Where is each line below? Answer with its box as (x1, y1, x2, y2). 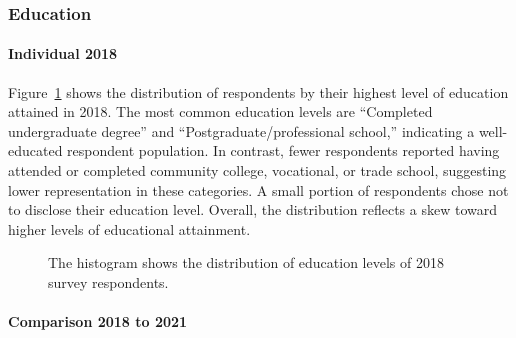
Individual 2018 (8, 43, 118, 64)
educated (8, 140, 63, 161)
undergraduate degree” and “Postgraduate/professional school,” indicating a (8, 120, 475, 141)
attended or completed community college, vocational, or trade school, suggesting (8, 160, 507, 181)
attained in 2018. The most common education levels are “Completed (8, 101, 433, 122)
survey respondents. (48, 271, 169, 292)
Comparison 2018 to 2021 (8, 311, 188, 332)
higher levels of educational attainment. (8, 218, 251, 239)
